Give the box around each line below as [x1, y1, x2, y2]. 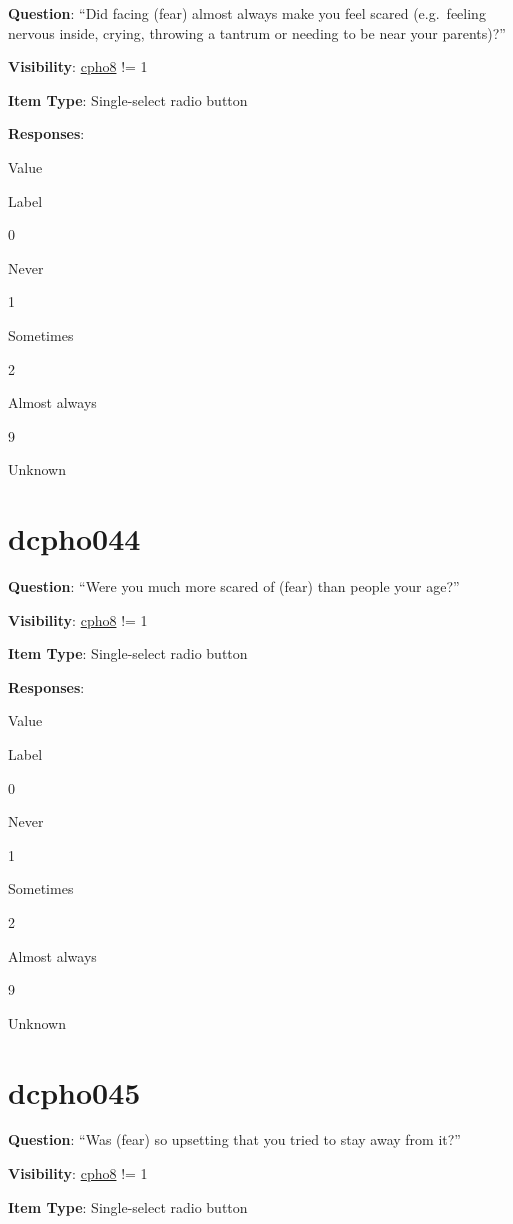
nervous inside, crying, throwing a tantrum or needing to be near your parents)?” [8, 22, 506, 43]
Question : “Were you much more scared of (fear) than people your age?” [8, 576, 460, 597]
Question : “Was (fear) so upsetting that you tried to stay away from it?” [8, 1129, 461, 1150]
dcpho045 [8, 1071, 141, 1112]
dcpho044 [8, 518, 141, 559]
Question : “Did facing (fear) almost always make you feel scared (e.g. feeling [8, 3, 486, 23]
